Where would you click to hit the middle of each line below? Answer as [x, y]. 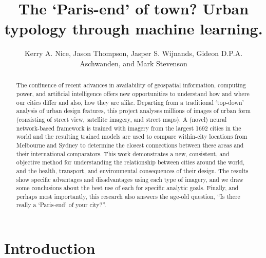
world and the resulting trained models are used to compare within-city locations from [132, 136]
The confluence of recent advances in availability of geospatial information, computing [131, 85]
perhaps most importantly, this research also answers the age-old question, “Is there [128, 196]
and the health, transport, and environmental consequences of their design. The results [132, 170]
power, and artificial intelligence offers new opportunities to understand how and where [133, 93]
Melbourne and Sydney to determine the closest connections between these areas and [130, 145]
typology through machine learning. [134, 29]
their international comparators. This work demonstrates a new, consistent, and [123, 153]
